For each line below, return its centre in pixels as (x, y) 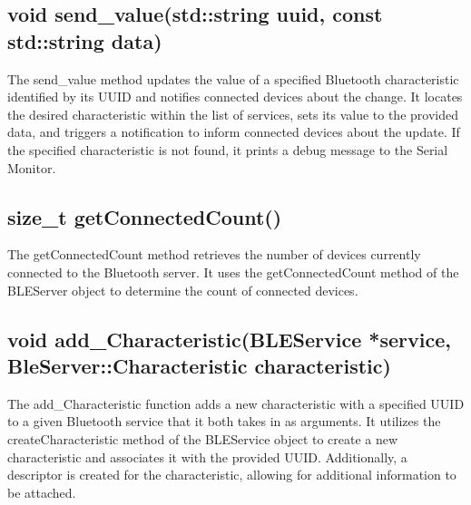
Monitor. (32, 167)
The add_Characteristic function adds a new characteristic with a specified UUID (236, 403)
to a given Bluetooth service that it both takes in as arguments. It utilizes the (224, 421)
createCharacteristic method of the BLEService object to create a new (203, 438)
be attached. (42, 492)
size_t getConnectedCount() (145, 216)
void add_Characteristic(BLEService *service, (229, 339)
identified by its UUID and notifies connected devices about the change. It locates (235, 97)
